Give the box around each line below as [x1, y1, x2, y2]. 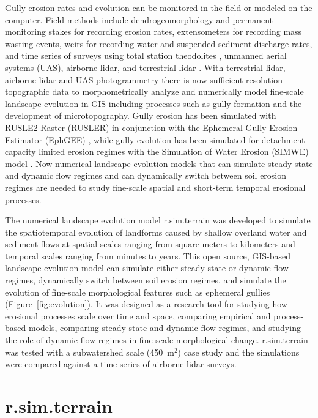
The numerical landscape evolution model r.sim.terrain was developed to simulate [5, 214, 311, 226]
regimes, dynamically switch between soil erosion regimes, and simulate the [5, 274, 286, 286]
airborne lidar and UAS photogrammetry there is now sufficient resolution [5, 73, 283, 86]
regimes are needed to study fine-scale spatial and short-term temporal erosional [5, 181, 306, 193]
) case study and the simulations [177, 345, 300, 358]
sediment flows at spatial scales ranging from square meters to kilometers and [5, 237, 295, 250]
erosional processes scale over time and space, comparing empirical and [5, 309, 271, 322]
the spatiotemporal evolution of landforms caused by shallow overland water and [5, 225, 307, 238]
